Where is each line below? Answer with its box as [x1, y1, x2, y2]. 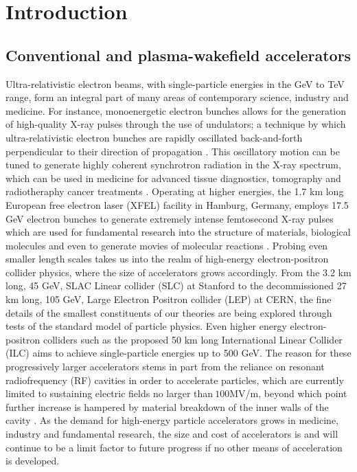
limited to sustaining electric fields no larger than [5, 386, 214, 401]
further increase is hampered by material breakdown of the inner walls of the [5, 399, 329, 414]
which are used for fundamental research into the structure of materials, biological [5, 225, 351, 239]
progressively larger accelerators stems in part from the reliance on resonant [5, 359, 325, 374]
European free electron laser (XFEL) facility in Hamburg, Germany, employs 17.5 [5, 197, 349, 212]
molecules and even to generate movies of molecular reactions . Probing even [5, 238, 328, 252]
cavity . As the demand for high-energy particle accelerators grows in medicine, [5, 413, 338, 427]
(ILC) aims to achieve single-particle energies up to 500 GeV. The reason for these [5, 346, 352, 360]
